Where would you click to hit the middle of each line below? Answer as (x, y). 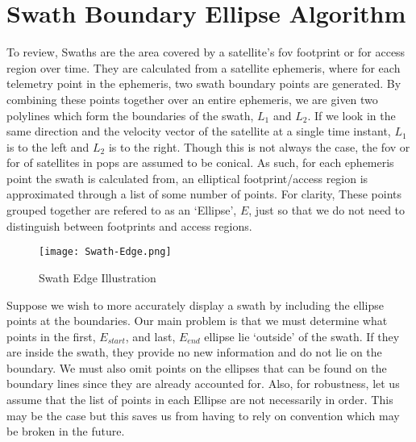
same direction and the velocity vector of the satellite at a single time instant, (199, 131)
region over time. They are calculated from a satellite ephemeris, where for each (204, 67)
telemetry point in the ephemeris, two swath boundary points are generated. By (204, 83)
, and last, (150, 336)
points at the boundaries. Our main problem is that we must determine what (197, 321)
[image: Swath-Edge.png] (105, 252)
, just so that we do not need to (327, 210)
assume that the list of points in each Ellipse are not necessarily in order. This (200, 400)
